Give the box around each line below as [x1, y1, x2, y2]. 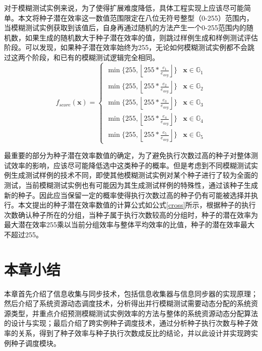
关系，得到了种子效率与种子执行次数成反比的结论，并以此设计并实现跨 [18, 328, 251, 338]
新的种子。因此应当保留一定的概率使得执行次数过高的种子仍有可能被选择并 [4, 189, 251, 200]
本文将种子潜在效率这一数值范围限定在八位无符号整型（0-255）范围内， [18, 12, 253, 23]
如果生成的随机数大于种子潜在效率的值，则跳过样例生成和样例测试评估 [25, 32, 258, 42]
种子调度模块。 [11, 337, 60, 348]
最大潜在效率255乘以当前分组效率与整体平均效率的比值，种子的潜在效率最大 [4, 219, 254, 230]
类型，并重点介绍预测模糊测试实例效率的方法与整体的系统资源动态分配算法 [11, 308, 258, 318]
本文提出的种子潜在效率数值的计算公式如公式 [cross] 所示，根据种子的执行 [18, 199, 256, 210]
